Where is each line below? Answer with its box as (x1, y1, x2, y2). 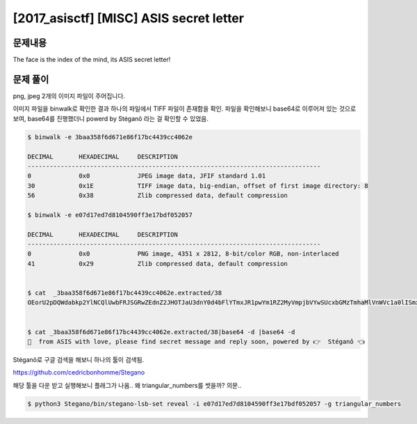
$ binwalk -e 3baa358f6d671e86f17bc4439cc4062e (27, 133, 193, 141)
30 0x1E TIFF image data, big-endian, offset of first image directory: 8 (27, 182, 368, 189)
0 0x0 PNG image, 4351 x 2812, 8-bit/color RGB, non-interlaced (27, 250, 340, 258)
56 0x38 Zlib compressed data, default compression (27, 191, 288, 200)
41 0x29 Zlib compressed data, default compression (27, 260, 288, 267)
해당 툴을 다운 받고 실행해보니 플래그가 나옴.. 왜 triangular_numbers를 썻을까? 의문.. (13, 381, 242, 389)
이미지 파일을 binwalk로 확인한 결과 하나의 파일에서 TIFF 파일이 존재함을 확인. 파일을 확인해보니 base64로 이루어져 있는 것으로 (13, 104, 357, 113)
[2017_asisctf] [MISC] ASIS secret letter (13, 10, 245, 26)
